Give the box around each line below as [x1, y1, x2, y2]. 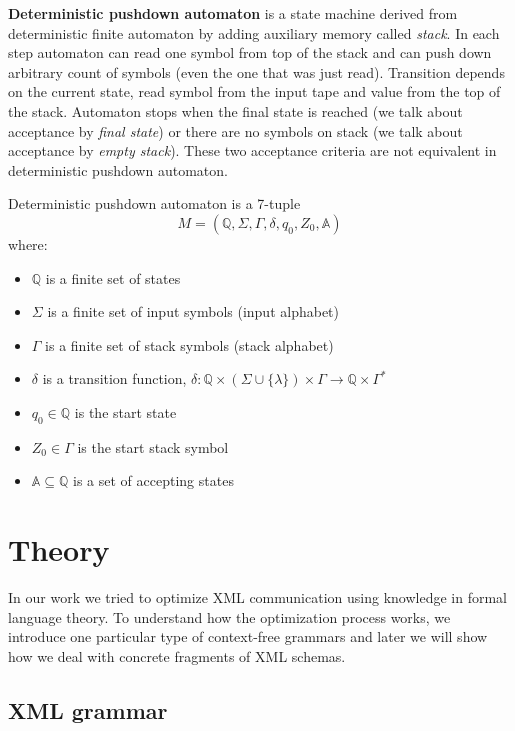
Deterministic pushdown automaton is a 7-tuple [8, 193, 301, 214]
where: [8, 233, 48, 254]
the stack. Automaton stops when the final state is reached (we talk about [8, 100, 463, 121]
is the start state [74, 401, 177, 422]
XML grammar [8, 694, 168, 725]
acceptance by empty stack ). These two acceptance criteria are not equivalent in [8, 140, 497, 161]
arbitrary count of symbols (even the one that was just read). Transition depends [8, 61, 505, 82]
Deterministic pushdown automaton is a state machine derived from [8, 3, 458, 23]
